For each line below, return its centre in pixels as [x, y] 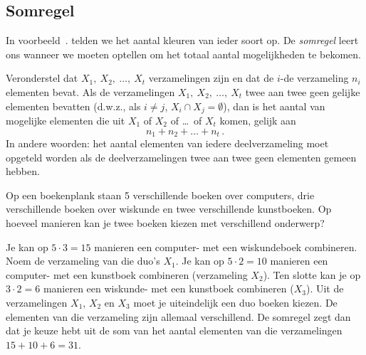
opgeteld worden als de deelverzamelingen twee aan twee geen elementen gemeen [181, 157]
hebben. [23, 171]
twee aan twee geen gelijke [303, 91]
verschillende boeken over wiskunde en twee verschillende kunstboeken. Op [169, 209]
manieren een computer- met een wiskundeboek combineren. [226, 247]
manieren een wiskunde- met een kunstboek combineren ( [168, 288]
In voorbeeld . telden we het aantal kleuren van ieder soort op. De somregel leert [182, 40]
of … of [186, 121]
